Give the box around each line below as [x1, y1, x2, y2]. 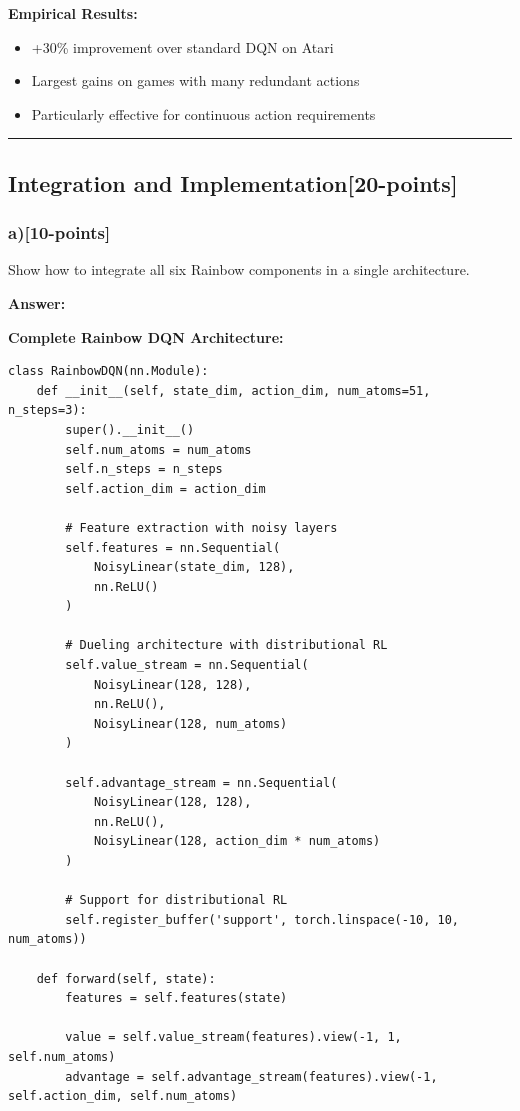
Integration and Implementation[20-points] [8, 167, 458, 198]
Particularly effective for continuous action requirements [31, 103, 376, 124]
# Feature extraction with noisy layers [65, 520, 338, 535]
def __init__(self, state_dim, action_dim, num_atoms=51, [36, 383, 431, 398]
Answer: [8, 292, 66, 313]
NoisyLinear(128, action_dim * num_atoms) [93, 834, 381, 849]
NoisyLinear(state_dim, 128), [93, 560, 295, 575]
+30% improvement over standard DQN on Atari [31, 36, 334, 57]
